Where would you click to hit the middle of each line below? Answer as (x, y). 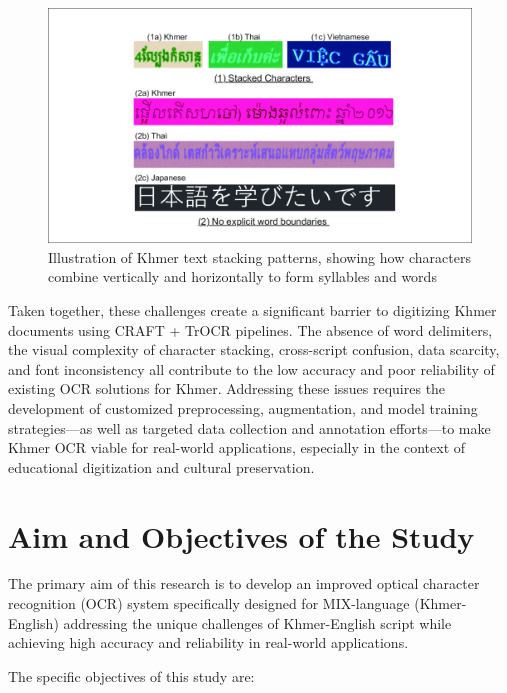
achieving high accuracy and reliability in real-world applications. (208, 642)
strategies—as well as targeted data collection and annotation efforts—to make (249, 427)
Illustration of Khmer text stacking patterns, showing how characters (259, 256)
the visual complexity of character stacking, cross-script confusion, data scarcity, (254, 349)
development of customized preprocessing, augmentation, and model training (243, 407)
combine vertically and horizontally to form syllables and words (242, 276)
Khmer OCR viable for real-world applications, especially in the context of (237, 447)
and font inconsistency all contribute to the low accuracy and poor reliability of (251, 368)
